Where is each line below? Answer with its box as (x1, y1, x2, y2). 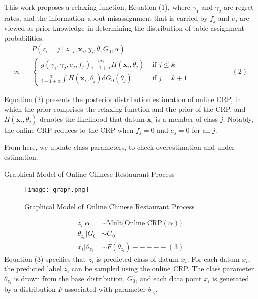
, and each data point (135, 273, 202, 283)
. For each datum (187, 253, 240, 264)
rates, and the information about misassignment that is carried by (4, 12, 208, 23)
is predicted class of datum (96, 253, 179, 264)
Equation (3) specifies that (4, 253, 86, 264)
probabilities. (4, 32, 44, 43)
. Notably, (223, 113, 253, 124)
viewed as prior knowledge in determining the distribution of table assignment (4, 23, 245, 33)
